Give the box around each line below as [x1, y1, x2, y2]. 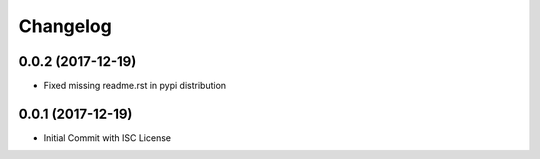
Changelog [18, 15, 112, 37]
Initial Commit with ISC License [43, 131, 172, 144]
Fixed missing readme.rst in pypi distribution [43, 80, 227, 92]
